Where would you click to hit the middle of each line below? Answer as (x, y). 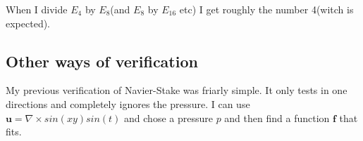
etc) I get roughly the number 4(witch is (266, 9)
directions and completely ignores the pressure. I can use (128, 103)
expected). (28, 23)
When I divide (37, 9)
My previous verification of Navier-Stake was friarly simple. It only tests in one (177, 90)
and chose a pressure (168, 117)
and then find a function (277, 117)
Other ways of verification (102, 61)
